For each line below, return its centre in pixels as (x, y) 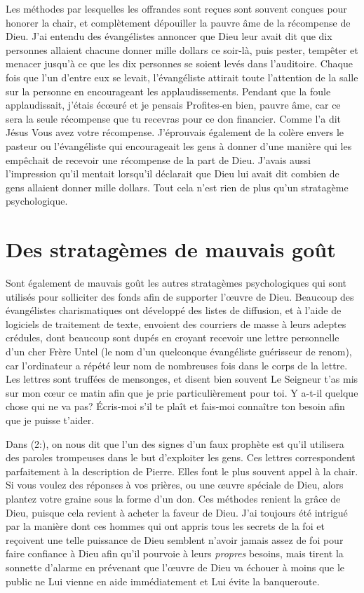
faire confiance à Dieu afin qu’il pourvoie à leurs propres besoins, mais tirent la (175, 553)
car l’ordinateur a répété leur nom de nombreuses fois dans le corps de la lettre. (177, 365)
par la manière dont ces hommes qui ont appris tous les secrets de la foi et (165, 526)
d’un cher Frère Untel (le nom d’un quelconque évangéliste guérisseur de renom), (179, 351)
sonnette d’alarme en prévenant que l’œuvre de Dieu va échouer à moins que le (175, 567)
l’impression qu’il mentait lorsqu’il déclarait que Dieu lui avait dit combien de (173, 173)
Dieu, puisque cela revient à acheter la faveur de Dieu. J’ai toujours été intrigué (177, 512)
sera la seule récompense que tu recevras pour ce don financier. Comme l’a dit (174, 118)
